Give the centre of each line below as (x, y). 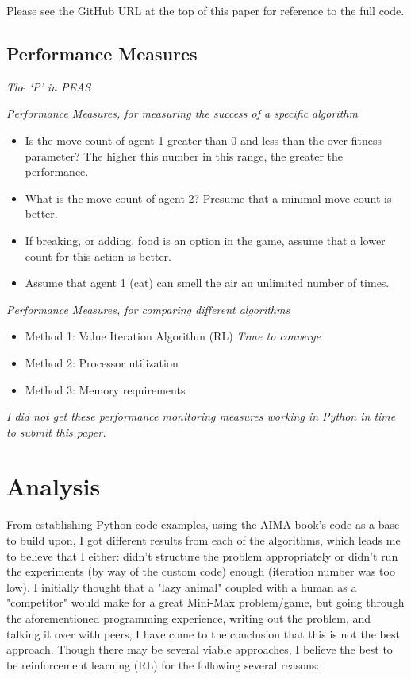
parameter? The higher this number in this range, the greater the (184, 155)
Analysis (54, 486)
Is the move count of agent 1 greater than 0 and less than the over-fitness (204, 140)
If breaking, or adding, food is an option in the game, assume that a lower (205, 240)
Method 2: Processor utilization (102, 362)
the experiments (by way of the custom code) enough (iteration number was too (201, 571)
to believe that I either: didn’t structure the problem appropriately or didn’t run (202, 555)
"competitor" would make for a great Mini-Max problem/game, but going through (205, 602)
